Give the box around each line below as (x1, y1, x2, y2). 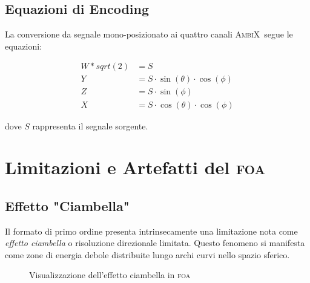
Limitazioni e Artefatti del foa (5, 155, 265, 180)
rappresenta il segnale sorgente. (32, 119, 148, 132)
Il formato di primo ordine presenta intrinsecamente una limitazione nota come (5, 224, 298, 237)
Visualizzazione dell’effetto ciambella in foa (29, 268, 191, 281)
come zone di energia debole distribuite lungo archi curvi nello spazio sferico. (5, 248, 290, 261)
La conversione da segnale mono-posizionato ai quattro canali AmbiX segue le (5, 28, 293, 41)
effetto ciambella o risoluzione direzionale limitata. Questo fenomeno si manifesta (5, 236, 305, 249)
